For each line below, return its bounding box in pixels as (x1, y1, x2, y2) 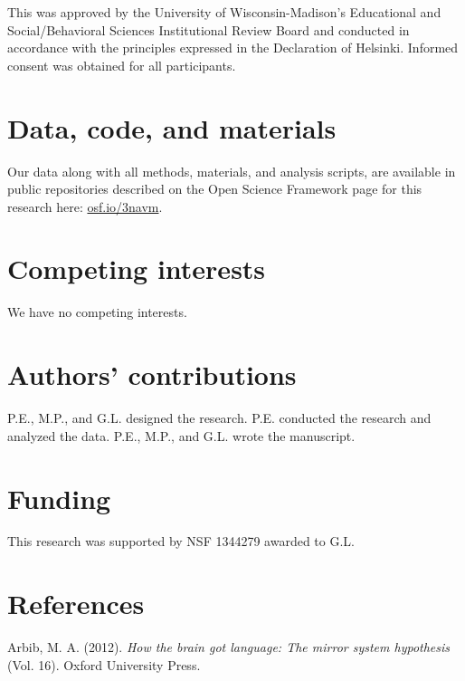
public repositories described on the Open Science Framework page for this (7, 179, 422, 198)
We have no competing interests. (7, 302, 187, 321)
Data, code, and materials (7, 109, 337, 146)
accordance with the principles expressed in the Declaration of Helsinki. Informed (7, 38, 459, 57)
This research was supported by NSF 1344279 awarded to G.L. (7, 532, 355, 551)
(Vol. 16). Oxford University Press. (7, 655, 201, 674)
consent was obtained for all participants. (7, 55, 236, 74)
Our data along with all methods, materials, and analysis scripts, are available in (7, 161, 456, 180)
